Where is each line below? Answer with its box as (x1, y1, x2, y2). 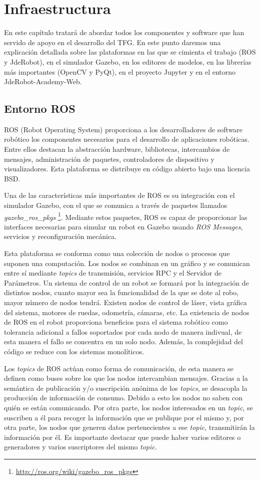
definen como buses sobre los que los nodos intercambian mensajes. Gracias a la (4, 373, 248, 383)
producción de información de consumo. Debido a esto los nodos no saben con (4, 392, 243, 403)
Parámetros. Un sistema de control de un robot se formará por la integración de (4, 277, 249, 288)
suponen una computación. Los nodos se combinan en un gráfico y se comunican (4, 258, 250, 268)
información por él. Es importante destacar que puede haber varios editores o (4, 431, 241, 442)
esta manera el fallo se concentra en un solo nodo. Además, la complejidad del (4, 336, 243, 347)
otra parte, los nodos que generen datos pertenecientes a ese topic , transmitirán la (4, 422, 255, 432)
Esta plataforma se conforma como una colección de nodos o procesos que (4, 248, 230, 259)
